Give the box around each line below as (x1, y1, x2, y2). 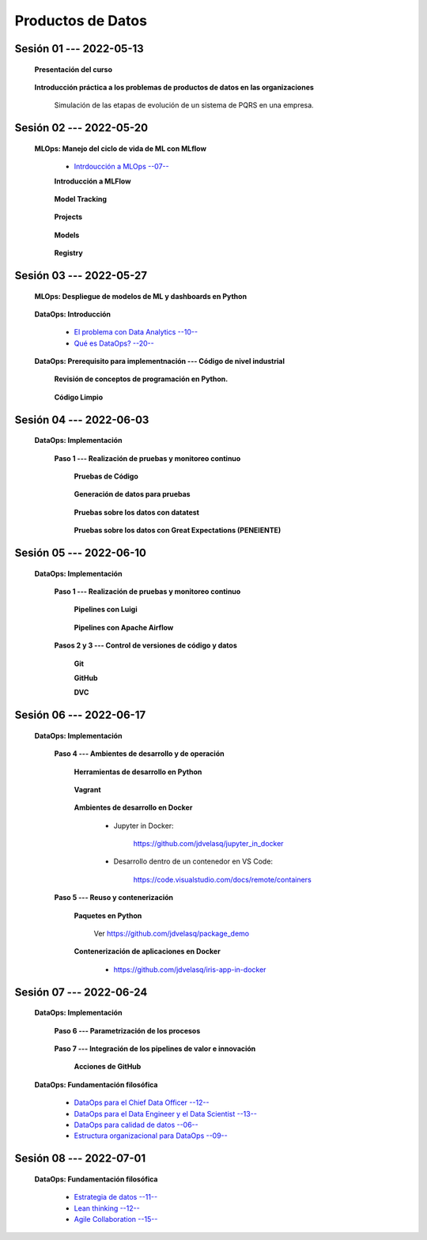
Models (54, 230, 80, 240)
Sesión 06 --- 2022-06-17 (14, 709, 146, 722)
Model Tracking (54, 194, 107, 203)
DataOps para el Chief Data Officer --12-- (74, 1098, 210, 1107)
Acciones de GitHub (74, 1062, 142, 1072)
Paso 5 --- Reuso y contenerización (54, 893, 174, 902)
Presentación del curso (34, 64, 112, 74)
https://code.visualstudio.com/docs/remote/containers (133, 875, 312, 884)
